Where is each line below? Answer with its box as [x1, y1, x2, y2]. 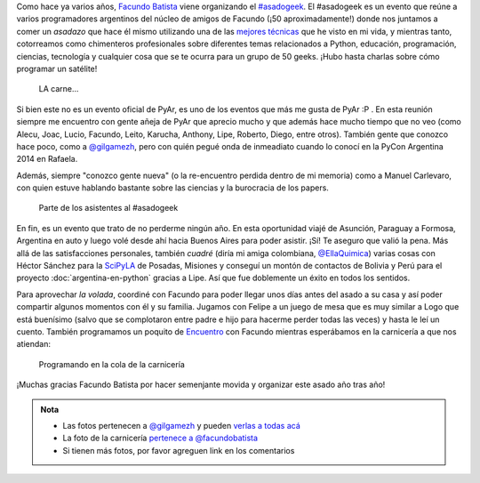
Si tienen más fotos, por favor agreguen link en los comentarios [62, 445, 295, 455]
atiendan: [16, 339, 52, 350]
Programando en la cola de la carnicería [38, 358, 186, 369]
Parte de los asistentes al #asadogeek [38, 203, 179, 213]
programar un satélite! [16, 63, 98, 74]
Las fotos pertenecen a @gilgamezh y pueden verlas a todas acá [62, 420, 301, 431]
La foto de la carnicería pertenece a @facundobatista [62, 432, 258, 444]
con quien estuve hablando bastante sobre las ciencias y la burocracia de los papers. [16, 182, 329, 193]
